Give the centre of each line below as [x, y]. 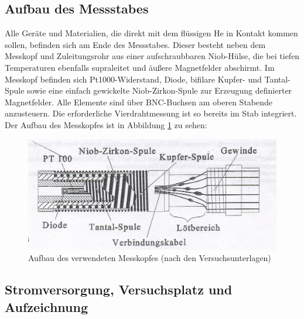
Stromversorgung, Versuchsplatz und [119, 289]
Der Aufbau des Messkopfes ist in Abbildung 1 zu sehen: [106, 124]
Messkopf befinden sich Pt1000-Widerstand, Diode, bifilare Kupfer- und [133, 79]
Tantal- [277, 79]
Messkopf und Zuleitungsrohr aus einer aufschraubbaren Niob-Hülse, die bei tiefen [152, 56]
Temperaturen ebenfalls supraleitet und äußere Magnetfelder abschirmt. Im [140, 67]
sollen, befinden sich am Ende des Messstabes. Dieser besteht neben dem [135, 44]
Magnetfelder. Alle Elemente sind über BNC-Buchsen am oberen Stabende [139, 102]
